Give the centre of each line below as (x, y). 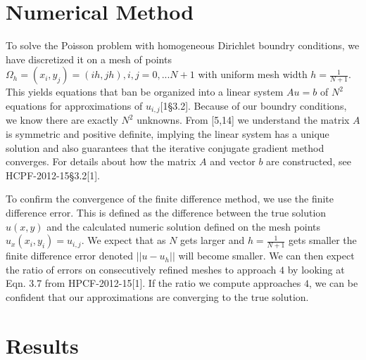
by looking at (316, 269)
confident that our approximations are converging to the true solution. (157, 296)
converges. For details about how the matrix (101, 161)
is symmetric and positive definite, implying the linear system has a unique (168, 133)
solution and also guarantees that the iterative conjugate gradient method (165, 147)
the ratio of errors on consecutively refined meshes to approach (141, 269)
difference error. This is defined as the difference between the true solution (166, 212)
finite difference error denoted (69, 256)
